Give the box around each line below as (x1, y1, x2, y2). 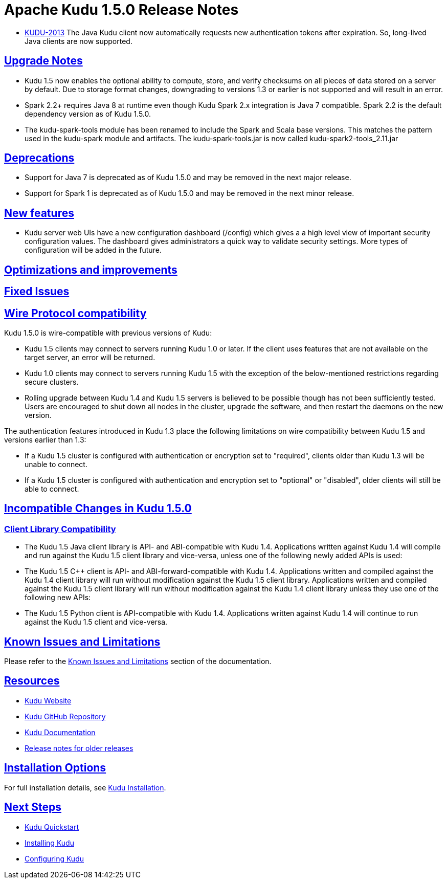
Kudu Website (25, 696, 72, 705)
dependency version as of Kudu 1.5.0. (25, 109, 151, 118)
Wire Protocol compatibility (4, 306, 147, 320)
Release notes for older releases (25, 743, 133, 753)
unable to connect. (25, 459, 87, 469)
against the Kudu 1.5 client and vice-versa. (25, 617, 168, 627)
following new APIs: (25, 593, 91, 602)
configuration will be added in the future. (25, 246, 162, 255)
